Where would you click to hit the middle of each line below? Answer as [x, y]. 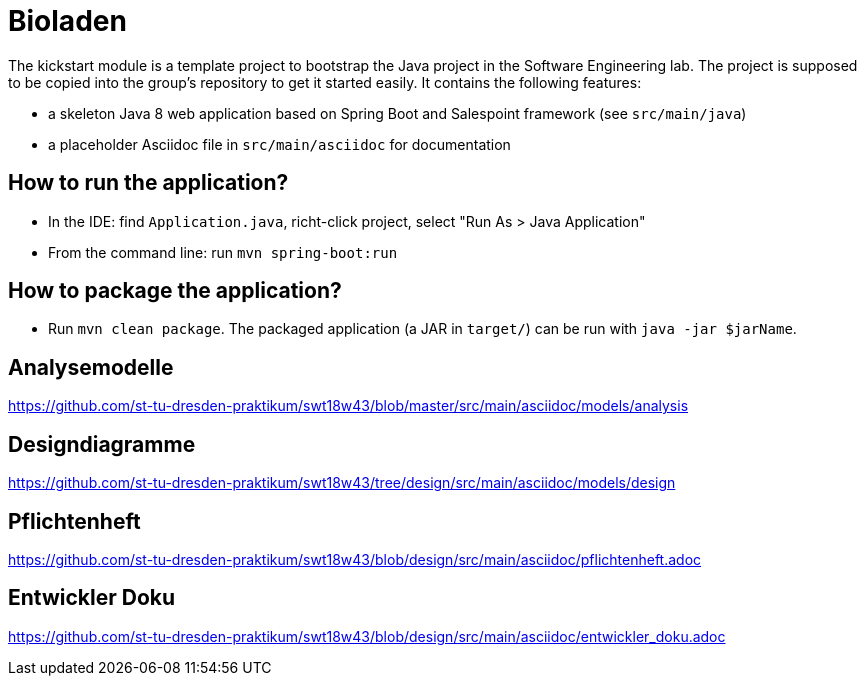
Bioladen [67, 21]
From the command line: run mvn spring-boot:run [223, 252]
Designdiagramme [102, 444]
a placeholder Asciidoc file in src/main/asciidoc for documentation [279, 144]
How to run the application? [148, 183]
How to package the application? [175, 291]
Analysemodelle [91, 367]
